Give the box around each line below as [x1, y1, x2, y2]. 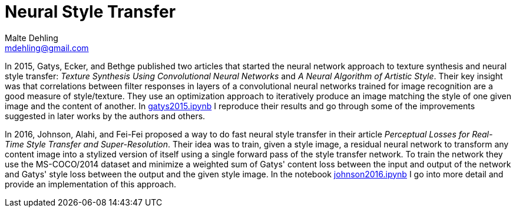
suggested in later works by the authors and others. [5, 110, 206, 121]
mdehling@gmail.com [5, 42, 89, 53]
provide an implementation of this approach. [5, 179, 177, 189]
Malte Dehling [5, 32, 58, 43]
